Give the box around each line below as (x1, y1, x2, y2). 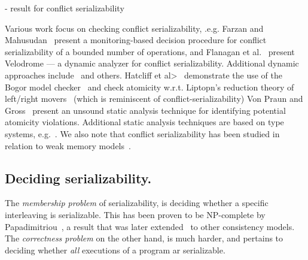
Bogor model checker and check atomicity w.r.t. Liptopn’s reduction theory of (5, 80, 294, 93)
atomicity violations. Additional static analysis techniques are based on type (5, 116, 284, 128)
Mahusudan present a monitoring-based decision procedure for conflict (5, 34, 267, 46)
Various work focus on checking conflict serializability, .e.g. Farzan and (5, 22, 264, 34)
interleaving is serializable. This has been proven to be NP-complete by (5, 208, 266, 220)
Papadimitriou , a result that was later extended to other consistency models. (5, 220, 295, 232)
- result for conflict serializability (5, 2, 124, 14)
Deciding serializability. (5, 168, 152, 187)
